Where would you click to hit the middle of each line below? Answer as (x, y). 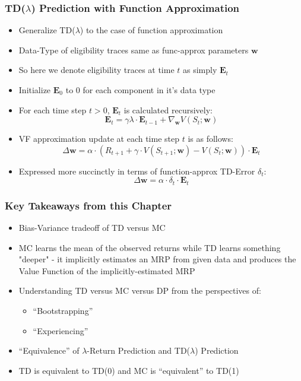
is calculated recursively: (168, 109)
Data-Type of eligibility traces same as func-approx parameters (134, 50)
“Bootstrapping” (63, 311)
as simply (200, 70)
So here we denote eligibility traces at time (96, 70)
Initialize (35, 90)
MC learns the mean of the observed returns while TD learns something (150, 247)
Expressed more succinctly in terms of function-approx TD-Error (137, 171)
